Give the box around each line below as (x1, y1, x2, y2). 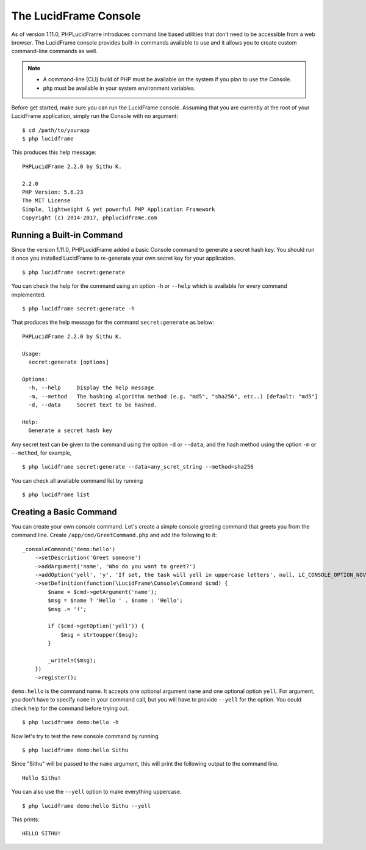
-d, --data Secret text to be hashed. (28, 401, 158, 408)
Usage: (22, 350, 42, 357)
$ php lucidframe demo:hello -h (22, 719, 119, 726)
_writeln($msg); (48, 657, 96, 664)
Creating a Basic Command (11, 507, 117, 517)
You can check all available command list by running (11, 477, 143, 484)
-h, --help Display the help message (28, 384, 154, 391)
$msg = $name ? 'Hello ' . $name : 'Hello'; (48, 597, 183, 604)
